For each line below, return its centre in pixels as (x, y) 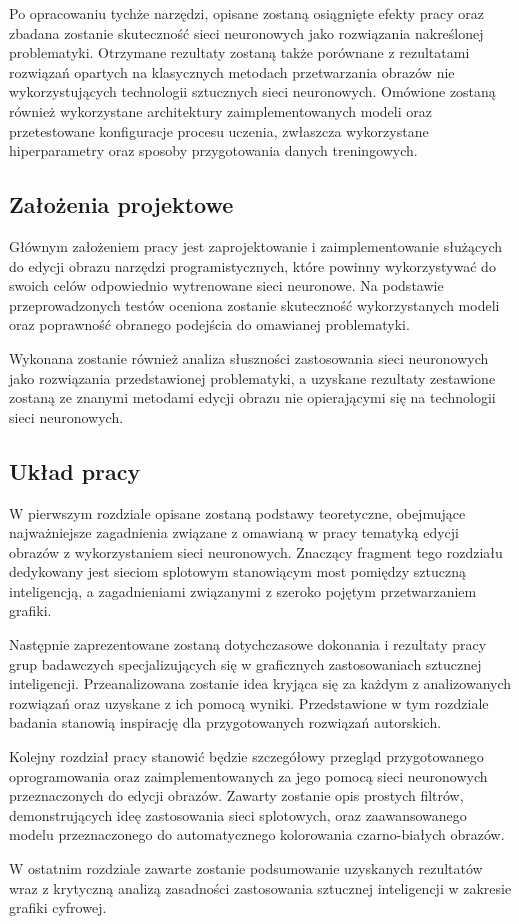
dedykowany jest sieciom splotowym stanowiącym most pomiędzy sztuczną (237, 571)
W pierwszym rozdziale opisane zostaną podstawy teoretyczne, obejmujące (237, 512)
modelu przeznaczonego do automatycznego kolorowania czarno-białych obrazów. (257, 834)
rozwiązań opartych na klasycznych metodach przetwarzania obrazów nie (232, 71)
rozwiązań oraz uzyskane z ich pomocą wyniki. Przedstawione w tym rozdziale (249, 702)
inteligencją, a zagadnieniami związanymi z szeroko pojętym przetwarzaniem (243, 590)
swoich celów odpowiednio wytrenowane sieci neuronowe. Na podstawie (226, 285)
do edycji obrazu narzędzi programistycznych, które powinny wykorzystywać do (252, 265)
